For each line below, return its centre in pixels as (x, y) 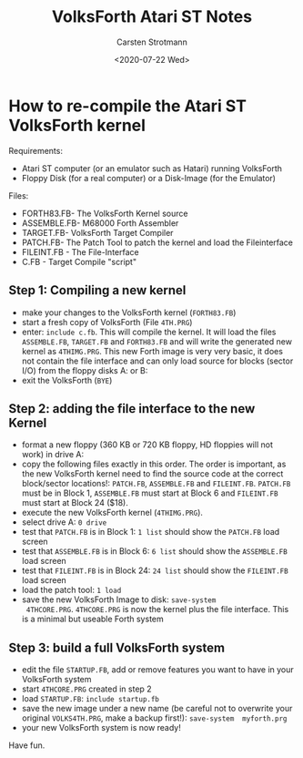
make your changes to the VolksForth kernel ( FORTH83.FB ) (129, 312)
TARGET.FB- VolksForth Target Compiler (97, 232)
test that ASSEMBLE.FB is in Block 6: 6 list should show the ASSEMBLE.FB (154, 551)
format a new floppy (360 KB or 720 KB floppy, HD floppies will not (147, 445)
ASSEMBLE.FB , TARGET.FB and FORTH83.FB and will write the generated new (157, 341)
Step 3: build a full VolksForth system (116, 647)
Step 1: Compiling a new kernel (97, 290)
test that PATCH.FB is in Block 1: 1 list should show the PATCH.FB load (151, 532)
